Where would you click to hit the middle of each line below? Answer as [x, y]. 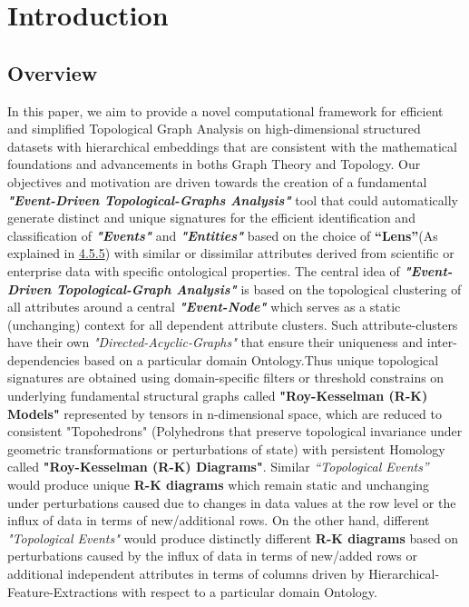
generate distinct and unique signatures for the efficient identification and [211, 218]
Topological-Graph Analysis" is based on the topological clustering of [259, 289]
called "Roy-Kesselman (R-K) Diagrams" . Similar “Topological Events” [218, 467]
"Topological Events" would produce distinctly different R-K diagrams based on [233, 537]
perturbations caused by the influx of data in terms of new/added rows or [213, 556]
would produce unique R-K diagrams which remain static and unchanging [219, 485]
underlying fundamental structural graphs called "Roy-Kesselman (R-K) [218, 396]
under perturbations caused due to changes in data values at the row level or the [232, 502]
